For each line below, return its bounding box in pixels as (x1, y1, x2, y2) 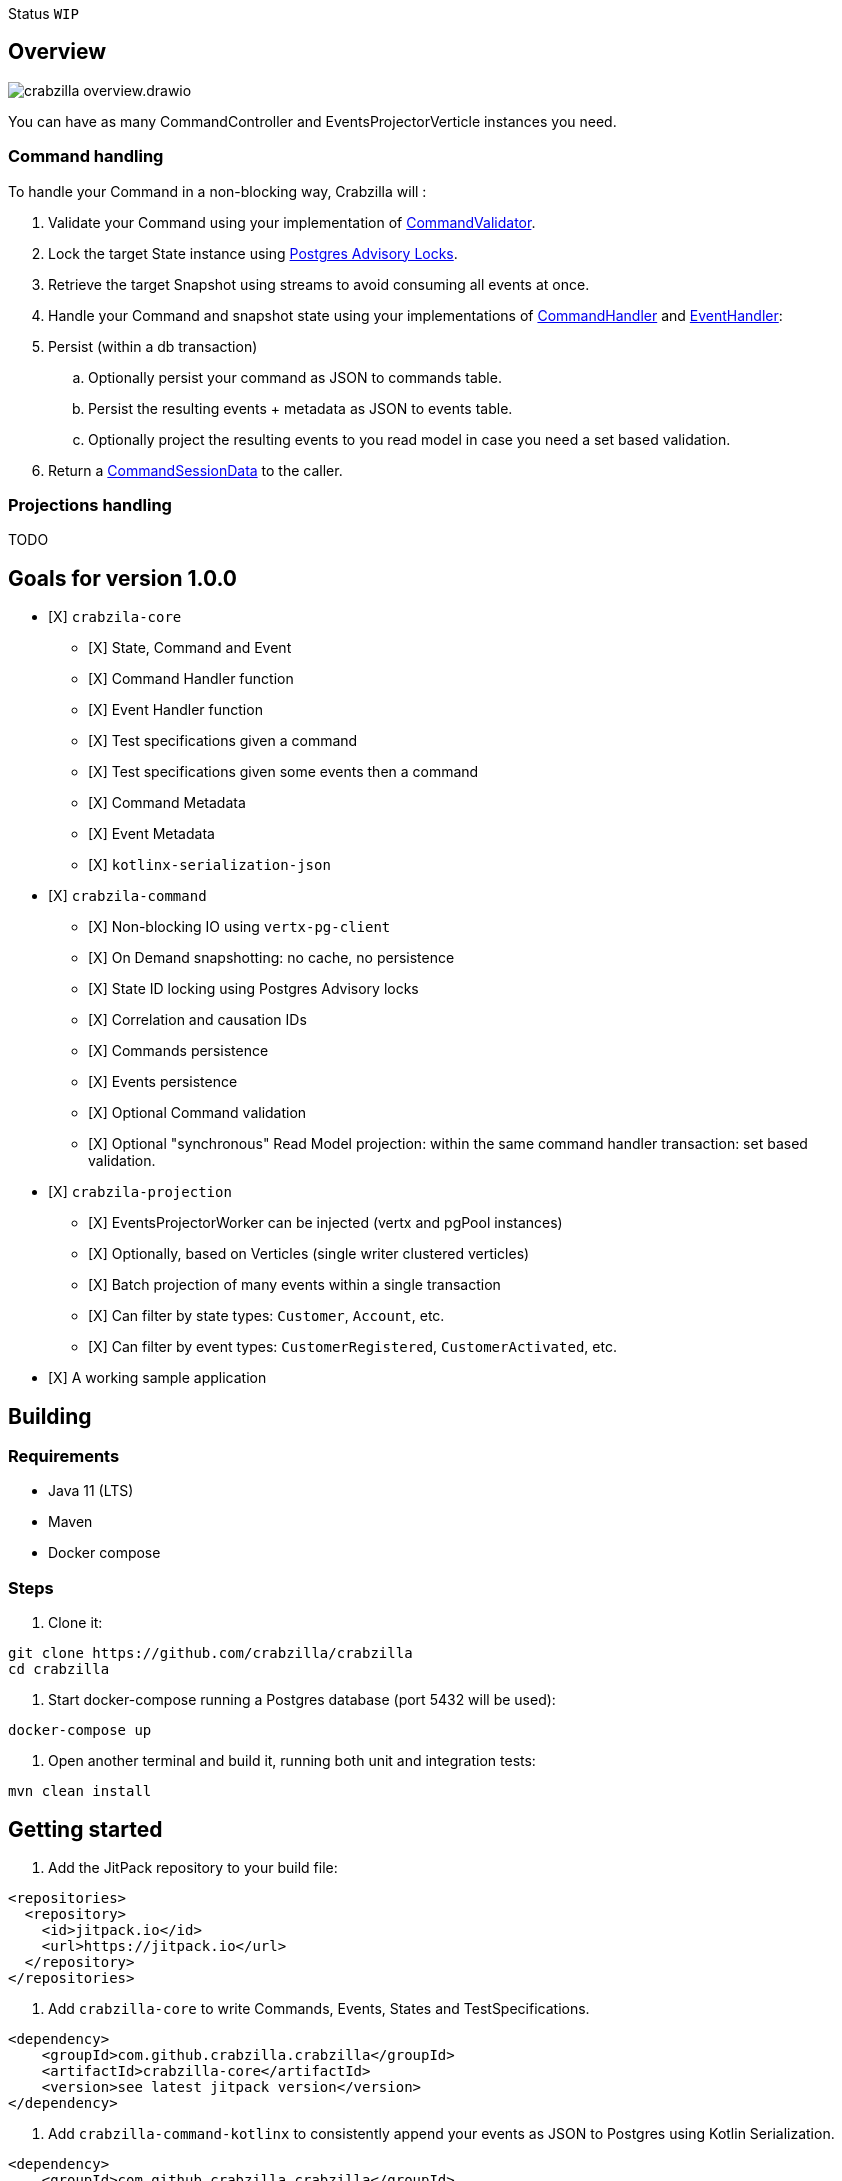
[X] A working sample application (48, 1369, 267, 1387)
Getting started (8, 1816, 163, 1842)
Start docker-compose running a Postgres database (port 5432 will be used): (48, 1691, 556, 1709)
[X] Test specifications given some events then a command (88, 763, 479, 781)
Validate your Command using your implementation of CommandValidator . (48, 213, 536, 231)
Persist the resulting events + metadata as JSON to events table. (88, 399, 513, 417)
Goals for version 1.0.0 (8, 565, 237, 591)
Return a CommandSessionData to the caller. (48, 461, 343, 479)
